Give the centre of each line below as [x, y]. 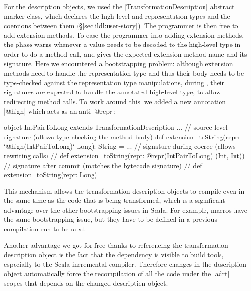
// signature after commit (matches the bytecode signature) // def [103, 165]
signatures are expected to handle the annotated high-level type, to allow [112, 92]
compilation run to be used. [45, 229]
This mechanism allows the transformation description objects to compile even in [124, 191]
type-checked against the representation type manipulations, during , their [114, 82]
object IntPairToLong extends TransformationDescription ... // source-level [116, 127]
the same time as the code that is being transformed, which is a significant [115, 200]
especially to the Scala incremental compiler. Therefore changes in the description [125, 264]
